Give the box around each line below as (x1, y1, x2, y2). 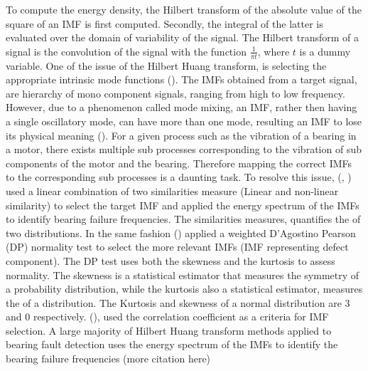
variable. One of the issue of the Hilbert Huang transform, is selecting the (6, 58, 327, 73)
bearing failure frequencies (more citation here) (6, 351, 211, 366)
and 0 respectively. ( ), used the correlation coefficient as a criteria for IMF (6, 309, 329, 324)
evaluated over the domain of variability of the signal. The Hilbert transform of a (6, 30, 359, 45)
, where (257, 43, 290, 58)
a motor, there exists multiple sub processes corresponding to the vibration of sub (6, 142, 362, 157)
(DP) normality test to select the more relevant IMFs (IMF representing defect (6, 239, 349, 254)
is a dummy (299, 43, 351, 58)
